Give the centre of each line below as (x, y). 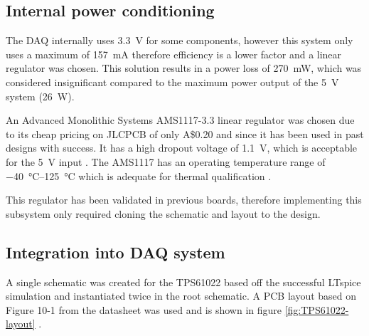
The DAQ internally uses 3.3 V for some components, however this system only (180, 40)
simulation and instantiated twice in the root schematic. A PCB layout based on (181, 296)
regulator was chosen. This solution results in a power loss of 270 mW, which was (184, 68)
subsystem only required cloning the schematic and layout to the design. (163, 213)
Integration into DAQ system (116, 252)
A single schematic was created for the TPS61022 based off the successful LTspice (183, 282)
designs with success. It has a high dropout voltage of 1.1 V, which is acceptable (182, 148)
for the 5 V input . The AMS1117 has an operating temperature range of (166, 161)
